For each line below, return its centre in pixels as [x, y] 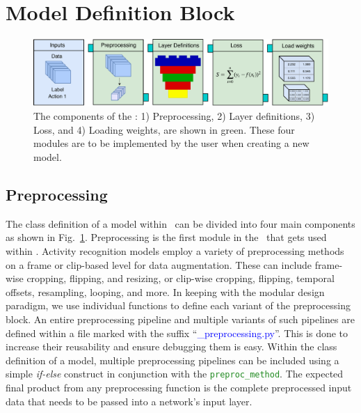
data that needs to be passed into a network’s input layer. [129, 401]
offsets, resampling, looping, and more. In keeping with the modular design [165, 291]
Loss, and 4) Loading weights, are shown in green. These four [164, 129]
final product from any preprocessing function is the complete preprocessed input [179, 387]
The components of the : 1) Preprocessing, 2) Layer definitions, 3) [174, 116]
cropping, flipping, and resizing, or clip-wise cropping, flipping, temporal [181, 278]
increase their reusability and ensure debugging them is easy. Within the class [171, 346]
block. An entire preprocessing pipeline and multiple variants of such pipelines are [180, 319]
